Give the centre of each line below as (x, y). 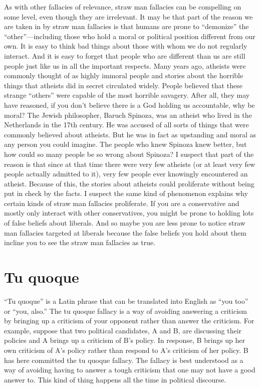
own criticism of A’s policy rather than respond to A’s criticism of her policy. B (126, 350)
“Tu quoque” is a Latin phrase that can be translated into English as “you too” (126, 301)
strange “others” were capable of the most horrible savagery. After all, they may (127, 95)
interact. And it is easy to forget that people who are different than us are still (125, 55)
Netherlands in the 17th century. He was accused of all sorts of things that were (126, 125)
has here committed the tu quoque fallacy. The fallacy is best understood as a (124, 360)
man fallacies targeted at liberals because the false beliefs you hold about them (125, 232)
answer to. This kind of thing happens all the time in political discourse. (115, 379)
